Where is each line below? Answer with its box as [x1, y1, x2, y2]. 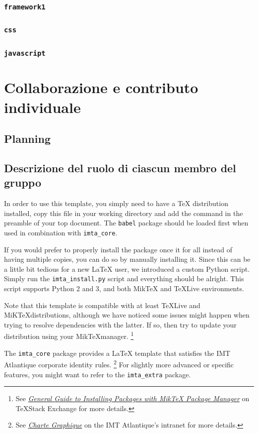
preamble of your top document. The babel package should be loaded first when [4, 217, 249, 228]
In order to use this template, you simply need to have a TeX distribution [4, 198, 228, 209]
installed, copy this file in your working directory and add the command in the [4, 208, 243, 218]
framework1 [4, 2, 46, 11]
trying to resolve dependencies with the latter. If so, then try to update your [4, 319, 237, 329]
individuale [4, 97, 81, 117]
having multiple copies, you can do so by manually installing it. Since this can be [4, 254, 251, 264]
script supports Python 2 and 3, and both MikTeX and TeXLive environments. [4, 283, 244, 294]
